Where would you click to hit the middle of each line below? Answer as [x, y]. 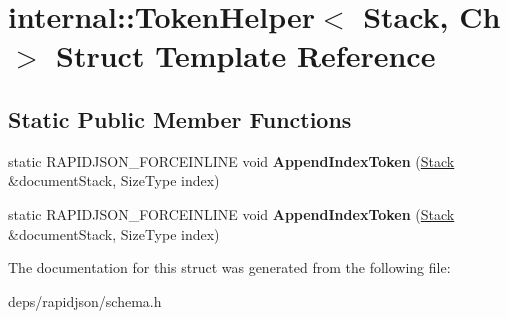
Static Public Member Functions [180, 118]
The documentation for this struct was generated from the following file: [229, 267]
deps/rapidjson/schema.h [85, 300]
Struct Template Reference [246, 55]
